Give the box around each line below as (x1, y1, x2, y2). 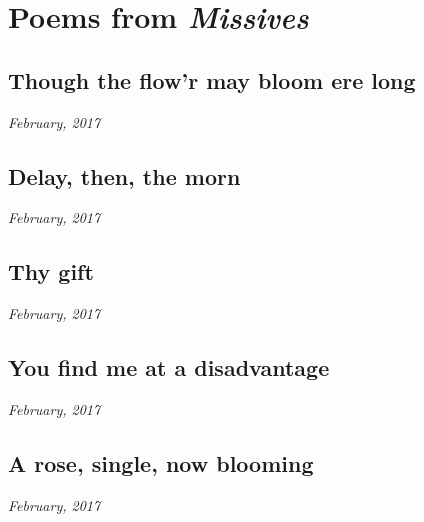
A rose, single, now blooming (8, 447, 314, 478)
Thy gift (8, 256, 94, 287)
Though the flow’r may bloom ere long (8, 64, 416, 95)
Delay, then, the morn (8, 160, 241, 191)
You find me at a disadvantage (8, 352, 330, 383)
